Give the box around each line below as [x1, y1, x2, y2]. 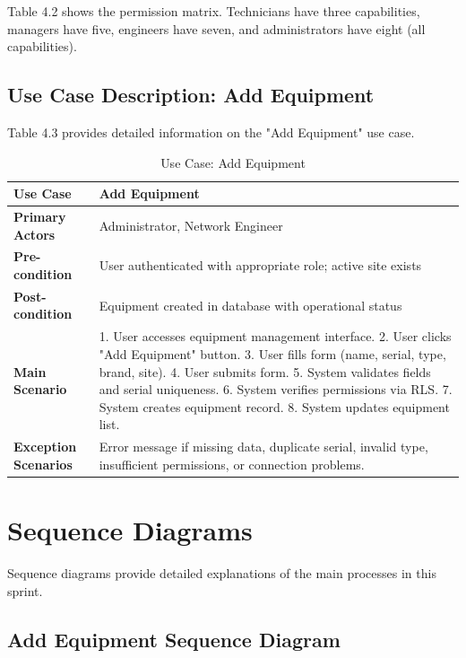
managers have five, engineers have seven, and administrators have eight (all [7, 19, 426, 38]
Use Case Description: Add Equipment [7, 81, 375, 109]
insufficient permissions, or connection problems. [99, 454, 365, 473]
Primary [13, 207, 66, 226]
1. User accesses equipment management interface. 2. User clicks [99, 327, 452, 346]
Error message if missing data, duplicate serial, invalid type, [99, 437, 428, 456]
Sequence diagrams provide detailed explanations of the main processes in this [7, 563, 436, 582]
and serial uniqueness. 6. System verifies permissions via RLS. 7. [99, 380, 453, 399]
